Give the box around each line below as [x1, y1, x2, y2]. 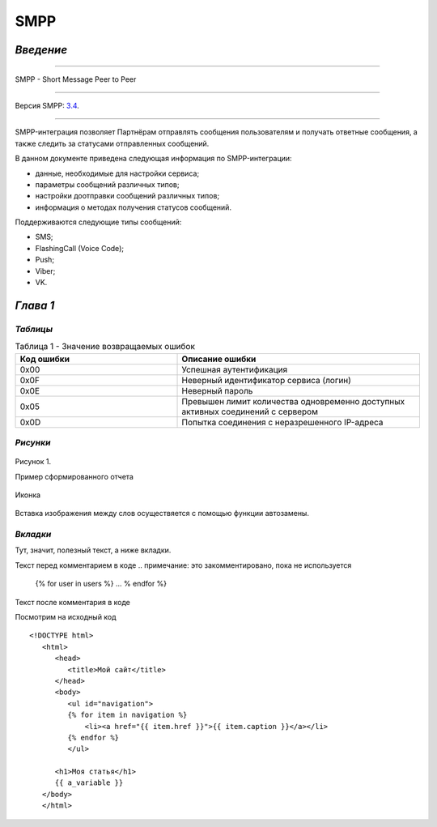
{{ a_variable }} [54, 778, 124, 787]
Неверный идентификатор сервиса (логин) [181, 374, 352, 386]
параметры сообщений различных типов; [35, 179, 180, 190]
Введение [15, 43, 68, 57]
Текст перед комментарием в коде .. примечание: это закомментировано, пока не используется [15, 560, 352, 570]
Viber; [35, 266, 56, 275]
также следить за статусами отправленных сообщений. [15, 139, 210, 148]
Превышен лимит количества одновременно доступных [181, 395, 405, 407]
